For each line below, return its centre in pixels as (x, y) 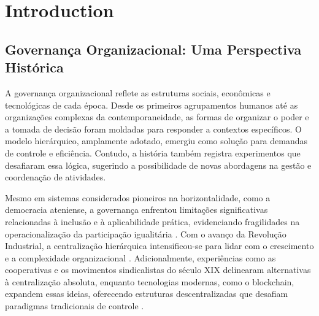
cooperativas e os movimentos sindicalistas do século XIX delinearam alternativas (158, 270)
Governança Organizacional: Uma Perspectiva (153, 49)
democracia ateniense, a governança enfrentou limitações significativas (136, 210)
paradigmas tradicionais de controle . (75, 306)
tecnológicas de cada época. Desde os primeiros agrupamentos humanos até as (152, 105)
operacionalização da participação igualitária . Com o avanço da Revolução (146, 233)
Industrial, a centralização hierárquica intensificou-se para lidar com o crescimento (159, 246)
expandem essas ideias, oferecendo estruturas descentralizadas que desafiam (147, 294)
